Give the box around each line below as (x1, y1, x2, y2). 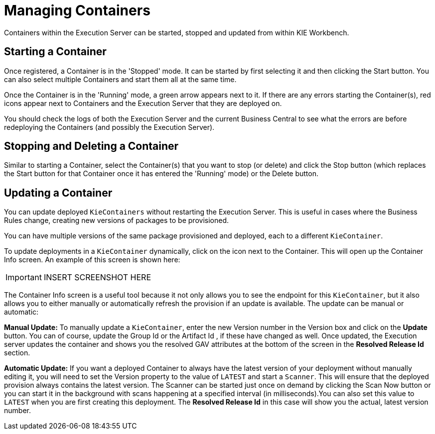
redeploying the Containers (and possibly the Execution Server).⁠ (4, 122, 215, 131)
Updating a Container (4, 186, 113, 199)
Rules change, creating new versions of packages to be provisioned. (4, 216, 229, 225)
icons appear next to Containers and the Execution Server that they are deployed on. (4, 99, 282, 108)
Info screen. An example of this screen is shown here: (4, 255, 180, 264)
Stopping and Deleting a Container (4, 140, 179, 153)
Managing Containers (4, 2, 150, 19)
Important (5, 272, 42, 283)
